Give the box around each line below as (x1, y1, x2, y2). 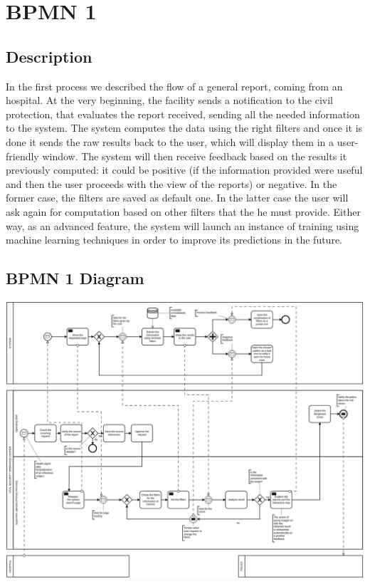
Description (6, 45, 92, 67)
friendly (6, 148, 39, 163)
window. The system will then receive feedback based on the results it (42, 148, 347, 163)
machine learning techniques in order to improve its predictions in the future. (6, 232, 342, 247)
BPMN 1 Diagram (6, 267, 144, 289)
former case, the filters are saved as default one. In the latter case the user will (6, 190, 349, 205)
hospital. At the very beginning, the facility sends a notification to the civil (6, 93, 333, 108)
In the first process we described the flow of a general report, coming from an (6, 78, 343, 93)
